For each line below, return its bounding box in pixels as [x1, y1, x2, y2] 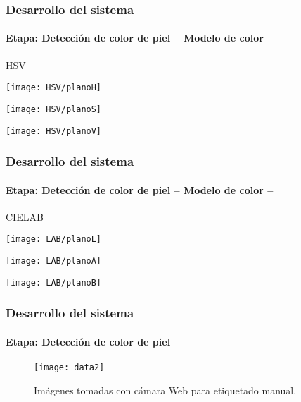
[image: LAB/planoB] [6, 277, 102, 288]
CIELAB [6, 209, 44, 224]
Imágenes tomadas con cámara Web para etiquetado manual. [34, 382, 297, 397]
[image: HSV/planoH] [6, 83, 102, 93]
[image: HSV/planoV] [6, 126, 102, 136]
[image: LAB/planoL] [6, 234, 102, 245]
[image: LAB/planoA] [6, 256, 102, 267]
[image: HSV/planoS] [6, 104, 102, 114]
